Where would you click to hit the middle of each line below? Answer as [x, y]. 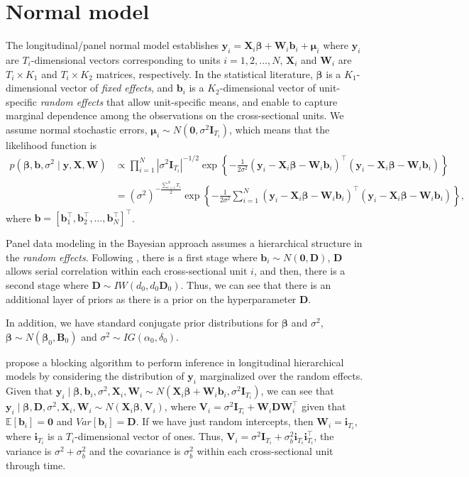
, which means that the [279, 129]
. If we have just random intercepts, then [225, 421]
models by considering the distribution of [95, 376]
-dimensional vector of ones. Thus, [149, 436]
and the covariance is [135, 451]
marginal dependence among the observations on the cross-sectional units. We [175, 115]
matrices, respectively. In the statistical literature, [204, 73]
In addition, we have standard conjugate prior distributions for [142, 323]
